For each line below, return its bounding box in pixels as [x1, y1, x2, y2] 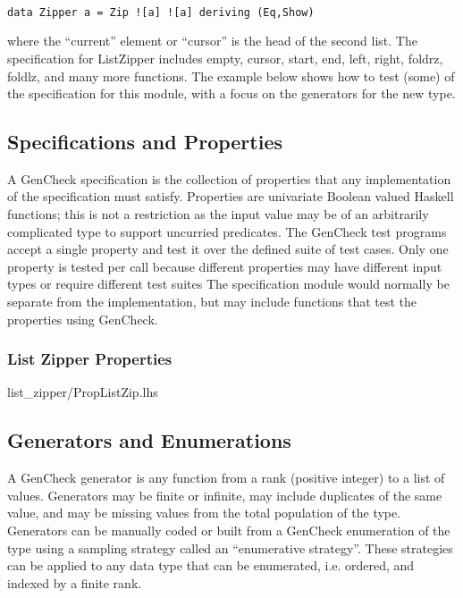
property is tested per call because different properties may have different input [7, 257, 442, 275]
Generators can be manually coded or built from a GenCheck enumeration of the [7, 521, 450, 540]
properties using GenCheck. [7, 309, 158, 328]
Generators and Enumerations [7, 426, 291, 454]
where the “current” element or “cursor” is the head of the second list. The [7, 31, 417, 50]
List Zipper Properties [7, 348, 173, 370]
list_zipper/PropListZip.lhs [7, 383, 158, 401]
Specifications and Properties [7, 128, 283, 156]
